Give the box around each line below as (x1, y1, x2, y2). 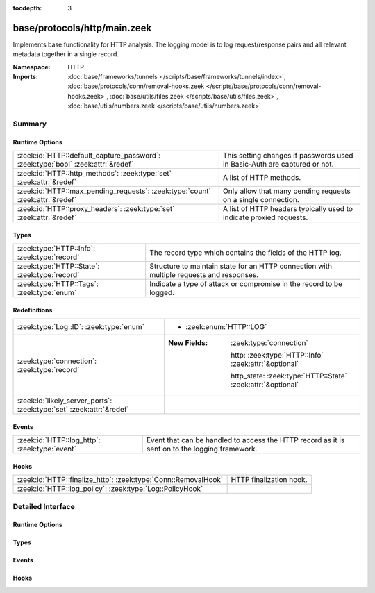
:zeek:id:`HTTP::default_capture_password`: (17, 151, 161, 160)
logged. (149, 288, 175, 298)
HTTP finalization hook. (231, 475, 308, 485)
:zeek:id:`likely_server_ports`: (17, 396, 112, 406)
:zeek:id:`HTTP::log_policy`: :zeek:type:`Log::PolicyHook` (17, 484, 203, 494)
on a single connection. (222, 195, 299, 205)
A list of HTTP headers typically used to (222, 204, 353, 214)
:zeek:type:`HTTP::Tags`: (17, 279, 99, 289)
